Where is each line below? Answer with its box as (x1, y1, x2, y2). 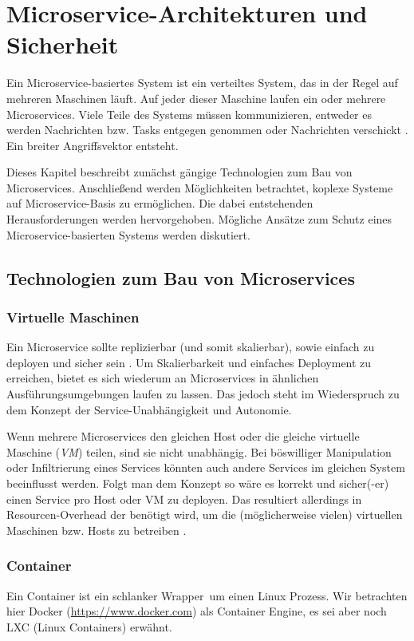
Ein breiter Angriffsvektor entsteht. (6, 137, 179, 153)
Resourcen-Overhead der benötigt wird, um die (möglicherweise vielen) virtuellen (6, 506, 403, 523)
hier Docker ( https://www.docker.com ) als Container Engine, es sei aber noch (6, 603, 387, 619)
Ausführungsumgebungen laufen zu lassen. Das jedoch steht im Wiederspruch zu (6, 386, 400, 402)
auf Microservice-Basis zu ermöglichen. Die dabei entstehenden (6, 195, 313, 212)
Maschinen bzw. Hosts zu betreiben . (6, 521, 187, 538)
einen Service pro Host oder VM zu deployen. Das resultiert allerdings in (6, 490, 362, 507)
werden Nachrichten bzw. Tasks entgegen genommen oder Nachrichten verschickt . (6, 121, 408, 138)
